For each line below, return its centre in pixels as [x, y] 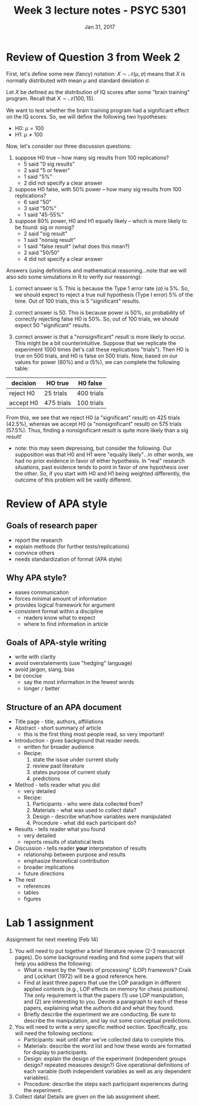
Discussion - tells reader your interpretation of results [80, 848]
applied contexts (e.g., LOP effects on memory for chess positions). [106, 989]
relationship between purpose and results [75, 855]
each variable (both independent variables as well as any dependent [107, 1071]
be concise [29, 676]
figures [32, 899]
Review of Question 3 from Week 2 [93, 57]
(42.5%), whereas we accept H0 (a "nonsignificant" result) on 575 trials [94, 424]
